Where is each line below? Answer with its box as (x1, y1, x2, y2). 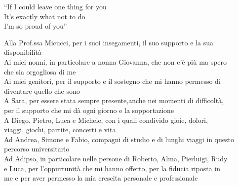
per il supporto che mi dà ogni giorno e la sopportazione (4, 105, 174, 115)
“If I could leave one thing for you (4, 1, 107, 11)
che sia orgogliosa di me (4, 66, 76, 76)
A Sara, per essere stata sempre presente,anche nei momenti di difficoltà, (4, 95, 224, 106)
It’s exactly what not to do (4, 11, 85, 21)
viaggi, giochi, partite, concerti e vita (4, 124, 116, 135)
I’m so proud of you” (4, 21, 67, 31)
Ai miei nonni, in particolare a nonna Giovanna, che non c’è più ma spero (4, 56, 227, 67)
